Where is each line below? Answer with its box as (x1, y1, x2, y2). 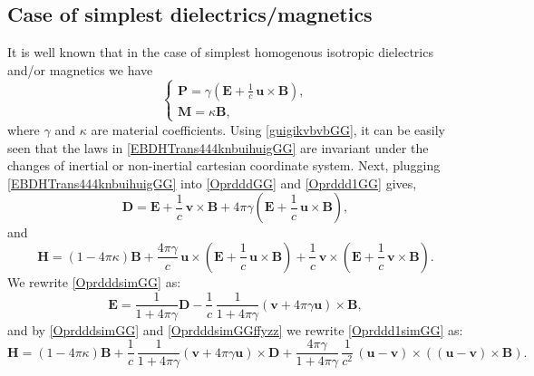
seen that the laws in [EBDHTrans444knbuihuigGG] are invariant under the (7, 138, 429, 157)
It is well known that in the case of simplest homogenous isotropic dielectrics (7, 43, 433, 62)
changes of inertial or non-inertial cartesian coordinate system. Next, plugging (7, 156, 441, 175)
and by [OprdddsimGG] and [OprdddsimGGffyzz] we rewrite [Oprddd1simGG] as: (7, 320, 463, 339)
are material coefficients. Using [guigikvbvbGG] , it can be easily (91, 120, 445, 139)
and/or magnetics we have (7, 60, 153, 79)
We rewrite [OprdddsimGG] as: (7, 272, 181, 291)
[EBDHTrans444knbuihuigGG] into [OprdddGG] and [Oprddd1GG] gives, (7, 173, 417, 192)
